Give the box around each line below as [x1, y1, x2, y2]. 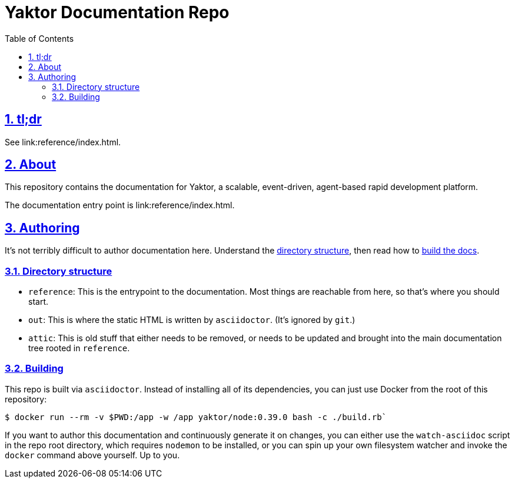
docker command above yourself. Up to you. [5, 449, 180, 460]
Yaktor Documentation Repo [5, 2, 230, 22]
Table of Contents [5, 33, 74, 44]
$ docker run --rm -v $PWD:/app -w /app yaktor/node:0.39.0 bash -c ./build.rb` [5, 412, 387, 422]
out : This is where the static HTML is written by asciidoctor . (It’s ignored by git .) [28, 315, 355, 325]
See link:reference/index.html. [5, 136, 121, 147]
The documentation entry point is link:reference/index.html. [5, 200, 235, 211]
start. [28, 297, 49, 307]
